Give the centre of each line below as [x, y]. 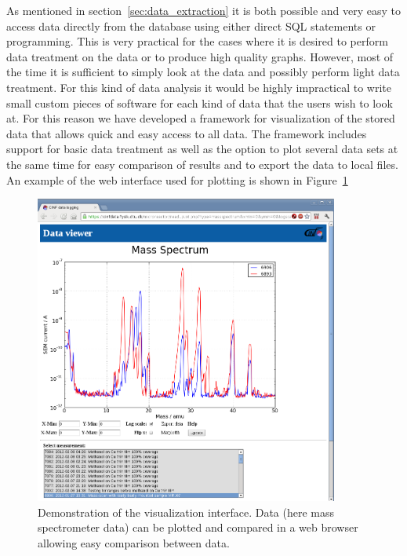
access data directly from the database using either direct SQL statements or [191, 26]
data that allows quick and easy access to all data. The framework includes [187, 133]
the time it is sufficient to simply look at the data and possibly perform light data [203, 72]
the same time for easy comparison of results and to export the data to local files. [202, 164]
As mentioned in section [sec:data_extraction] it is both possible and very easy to [204, 10]
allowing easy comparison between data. [134, 542]
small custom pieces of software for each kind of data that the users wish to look [200, 102]
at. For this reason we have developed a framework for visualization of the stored [201, 118]
